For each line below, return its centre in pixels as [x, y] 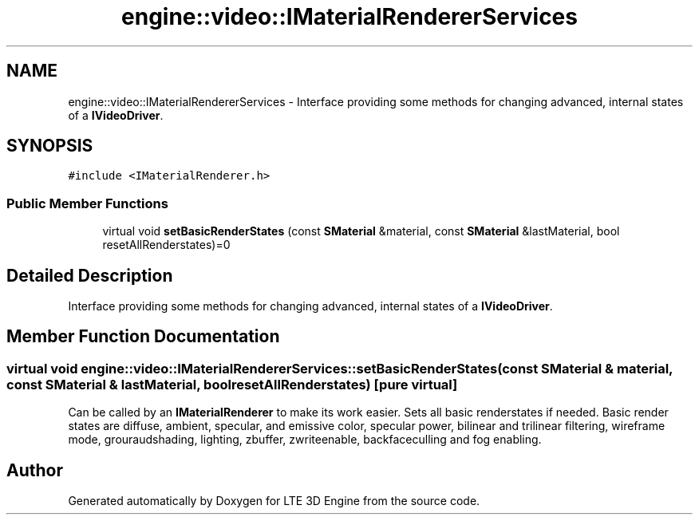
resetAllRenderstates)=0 [166, 245]
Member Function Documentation [143, 337]
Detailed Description [90, 275]
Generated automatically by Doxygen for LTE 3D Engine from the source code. [274, 501]
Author [35, 470]
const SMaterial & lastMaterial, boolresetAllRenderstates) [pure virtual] [232, 384]
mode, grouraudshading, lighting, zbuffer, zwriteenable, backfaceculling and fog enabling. [305, 440]
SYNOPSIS [50, 146]
